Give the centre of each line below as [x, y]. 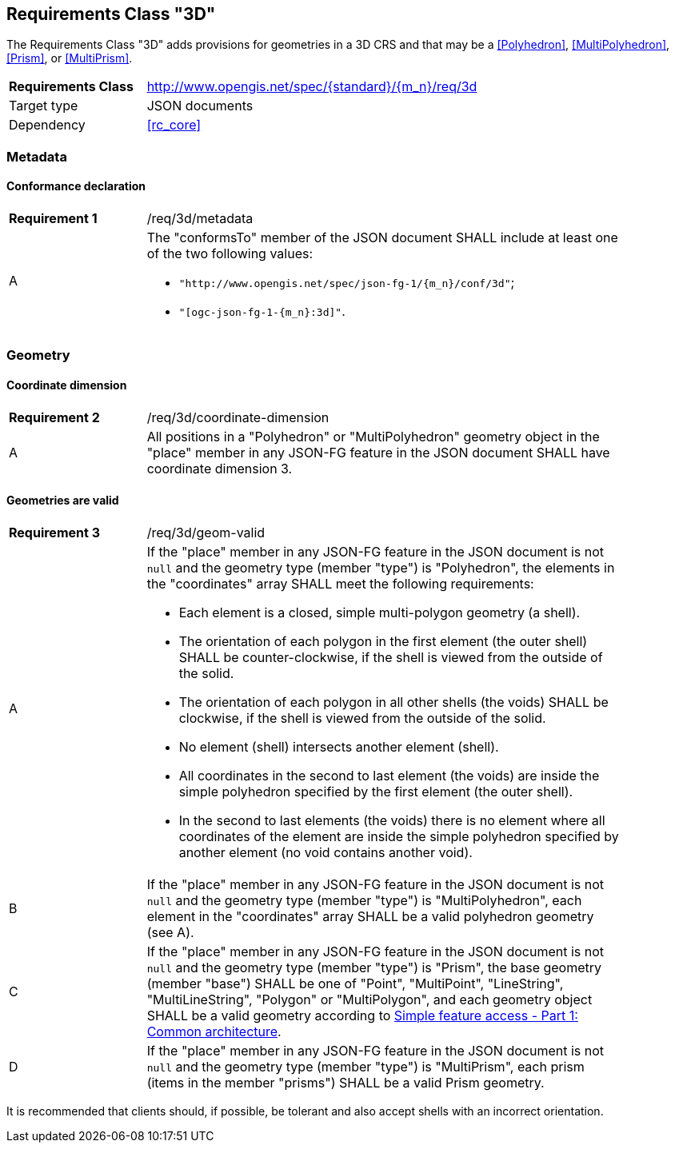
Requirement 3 [54, 532]
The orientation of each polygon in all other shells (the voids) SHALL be [393, 702]
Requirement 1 [53, 219]
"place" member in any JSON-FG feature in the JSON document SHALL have [378, 452]
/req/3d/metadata [200, 219]
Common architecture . [214, 1031]
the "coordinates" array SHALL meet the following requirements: [340, 583]
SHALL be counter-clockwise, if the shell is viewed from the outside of [391, 657]
